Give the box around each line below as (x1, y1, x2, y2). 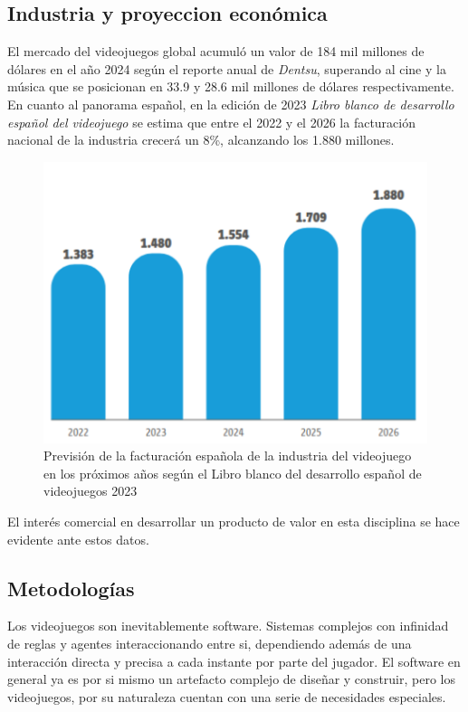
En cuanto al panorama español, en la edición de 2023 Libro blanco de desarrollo (7, 94, 454, 113)
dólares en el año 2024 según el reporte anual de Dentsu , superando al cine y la (7, 59, 446, 78)
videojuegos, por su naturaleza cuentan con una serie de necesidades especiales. (7, 687, 446, 706)
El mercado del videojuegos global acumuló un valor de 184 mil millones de (7, 42, 425, 61)
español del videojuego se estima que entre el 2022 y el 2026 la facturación (7, 112, 415, 131)
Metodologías (7, 574, 135, 602)
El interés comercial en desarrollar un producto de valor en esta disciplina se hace (7, 512, 460, 530)
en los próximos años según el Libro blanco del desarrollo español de (43, 463, 422, 482)
